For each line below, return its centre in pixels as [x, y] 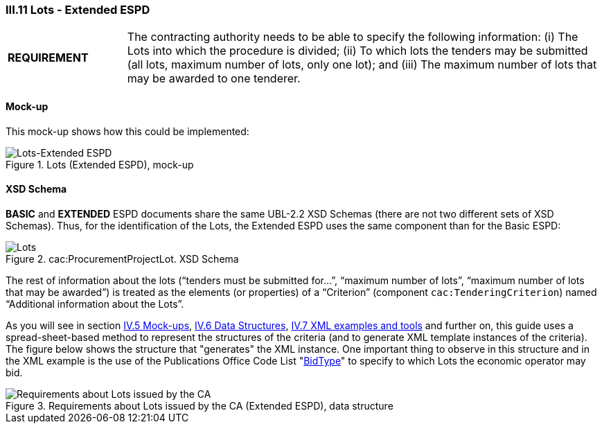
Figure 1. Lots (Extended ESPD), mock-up [100, 164]
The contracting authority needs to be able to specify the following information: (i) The [353, 37]
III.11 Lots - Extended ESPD [78, 10]
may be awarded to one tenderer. [214, 79]
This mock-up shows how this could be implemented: [127, 131]
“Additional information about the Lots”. [95, 304]
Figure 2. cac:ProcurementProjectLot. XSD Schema [122, 259]
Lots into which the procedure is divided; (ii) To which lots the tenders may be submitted [357, 51]
